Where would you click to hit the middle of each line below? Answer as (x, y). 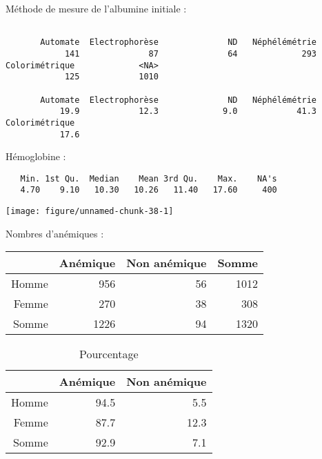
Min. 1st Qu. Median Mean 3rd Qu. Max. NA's (149, 178)
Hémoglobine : (36, 156)
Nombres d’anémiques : (55, 233)
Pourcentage (109, 354)
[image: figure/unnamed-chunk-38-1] (90, 212)
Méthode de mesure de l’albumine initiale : (96, 8)
